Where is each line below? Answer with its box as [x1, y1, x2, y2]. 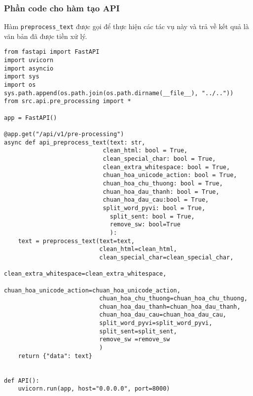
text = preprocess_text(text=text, [18, 237, 135, 245]
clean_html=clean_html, [99, 246, 177, 253]
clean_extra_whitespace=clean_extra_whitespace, [4, 270, 167, 278]
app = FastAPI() [4, 114, 57, 121]
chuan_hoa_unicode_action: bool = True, [103, 172, 237, 179]
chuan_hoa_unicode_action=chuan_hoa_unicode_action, [4, 287, 181, 294]
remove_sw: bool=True [109, 221, 181, 228]
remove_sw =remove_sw [99, 336, 170, 343]
